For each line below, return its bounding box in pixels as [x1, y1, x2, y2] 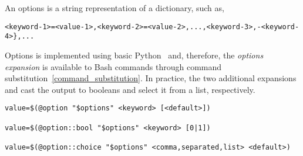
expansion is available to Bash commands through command [5, 60, 222, 72]
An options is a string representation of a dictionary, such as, [5, 2, 224, 13]
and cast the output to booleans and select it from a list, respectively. [5, 83, 255, 95]
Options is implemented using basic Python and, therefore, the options [5, 48, 264, 61]
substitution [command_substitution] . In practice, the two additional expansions [5, 72, 297, 84]
